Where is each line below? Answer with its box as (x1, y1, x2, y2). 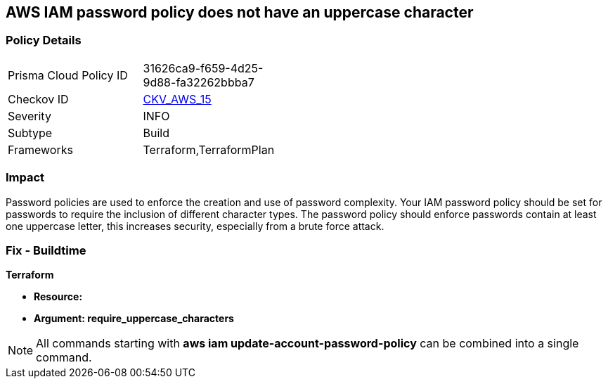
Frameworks (8, 142, 73, 157)
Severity (8, 108, 51, 123)
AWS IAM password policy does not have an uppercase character (6, 4, 474, 21)
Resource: (34, 290, 83, 303)
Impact (6, 170, 45, 185)
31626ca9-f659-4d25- (143, 60, 264, 75)
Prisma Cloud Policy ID (8, 68, 128, 82)
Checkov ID (8, 91, 69, 106)
